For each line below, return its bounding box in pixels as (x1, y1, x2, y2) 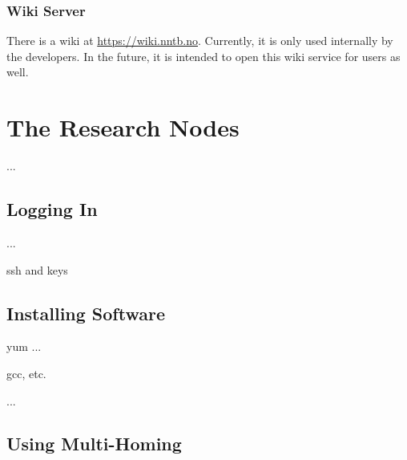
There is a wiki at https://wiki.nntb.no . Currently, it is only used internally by (6, 32, 393, 49)
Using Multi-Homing (6, 431, 182, 456)
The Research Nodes (6, 111, 240, 144)
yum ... (6, 338, 42, 355)
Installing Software (6, 300, 165, 325)
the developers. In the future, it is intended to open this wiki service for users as (6, 47, 401, 64)
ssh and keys (6, 261, 68, 278)
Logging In (6, 197, 98, 222)
